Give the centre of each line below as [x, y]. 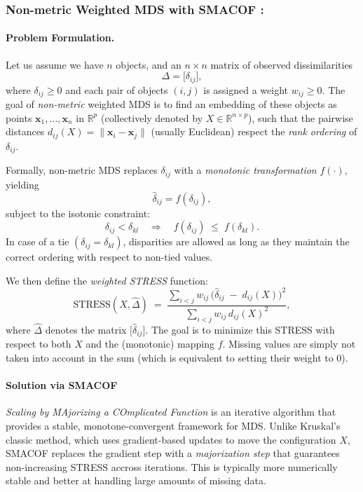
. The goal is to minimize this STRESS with [240, 329]
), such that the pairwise [300, 117]
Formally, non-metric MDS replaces [82, 170]
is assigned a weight [246, 89]
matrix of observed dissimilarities [282, 64]
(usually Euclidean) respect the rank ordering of [254, 131]
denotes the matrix [86, 329]
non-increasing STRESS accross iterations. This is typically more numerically [172, 466]
